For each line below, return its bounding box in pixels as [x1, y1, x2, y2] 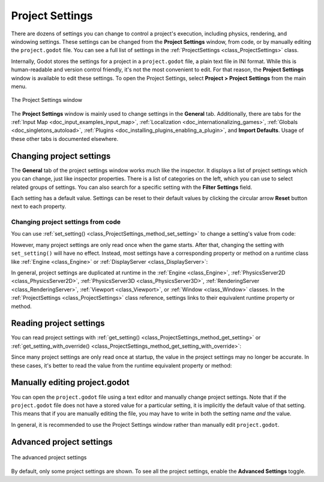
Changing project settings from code [11, 218, 121, 226]
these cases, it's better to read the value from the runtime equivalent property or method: [11, 361, 232, 369]
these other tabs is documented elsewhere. [11, 135, 119, 142]
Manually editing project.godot [11, 378, 130, 388]
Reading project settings [11, 318, 105, 329]
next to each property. [11, 203, 67, 210]
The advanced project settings [11, 454, 87, 461]
